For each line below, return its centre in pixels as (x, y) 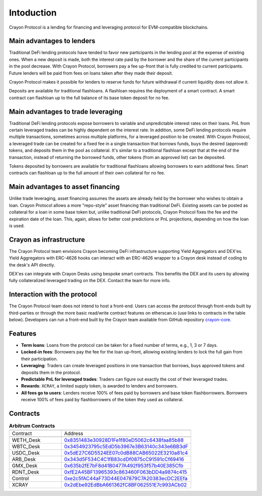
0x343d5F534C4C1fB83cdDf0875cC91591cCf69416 (124, 460)
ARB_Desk (24, 460)
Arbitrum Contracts (32, 426)
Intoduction (33, 13)
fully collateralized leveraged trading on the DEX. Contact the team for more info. (90, 281)
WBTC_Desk (26, 446)
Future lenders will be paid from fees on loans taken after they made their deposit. (91, 73)
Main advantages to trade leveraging (66, 112)
